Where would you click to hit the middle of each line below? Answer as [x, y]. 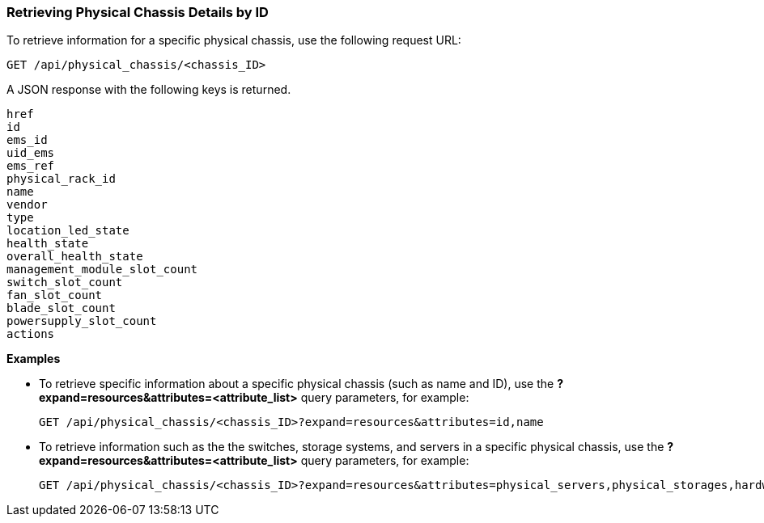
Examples [34, 359]
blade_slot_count [61, 308]
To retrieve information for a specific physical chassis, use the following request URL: [234, 40]
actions [31, 334]
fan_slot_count [55, 295]
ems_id [27, 140]
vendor [27, 205]
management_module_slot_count [102, 270]
